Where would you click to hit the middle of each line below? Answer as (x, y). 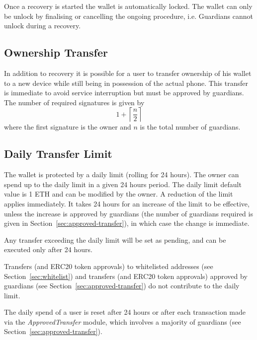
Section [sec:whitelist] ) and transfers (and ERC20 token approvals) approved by (126, 276)
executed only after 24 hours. (48, 249)
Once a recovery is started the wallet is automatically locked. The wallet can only (128, 6)
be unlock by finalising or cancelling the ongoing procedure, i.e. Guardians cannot (128, 16)
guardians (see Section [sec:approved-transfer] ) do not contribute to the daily (122, 286)
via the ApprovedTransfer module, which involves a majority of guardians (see (123, 321)
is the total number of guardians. (190, 127)
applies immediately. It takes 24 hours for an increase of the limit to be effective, (127, 203)
